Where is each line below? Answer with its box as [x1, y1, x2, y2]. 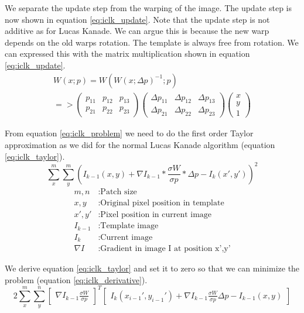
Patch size [100, 188, 137, 197]
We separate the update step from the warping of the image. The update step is [5, 2, 292, 13]
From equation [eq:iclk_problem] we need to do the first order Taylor [5, 127, 254, 139]
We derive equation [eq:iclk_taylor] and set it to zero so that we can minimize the [5, 262, 300, 274]
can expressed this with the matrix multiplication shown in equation [5, 47, 250, 60]
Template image [100, 222, 159, 231]
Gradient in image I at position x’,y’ [100, 245, 231, 253]
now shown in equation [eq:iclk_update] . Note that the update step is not [5, 13, 270, 25]
